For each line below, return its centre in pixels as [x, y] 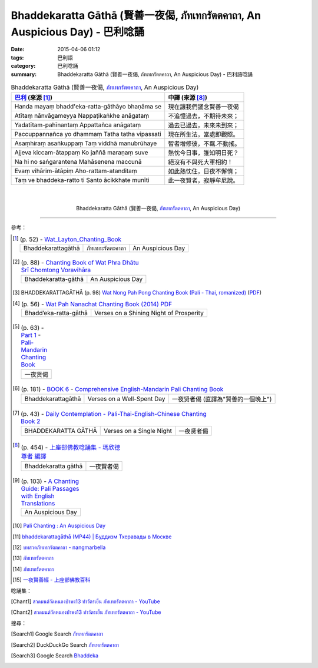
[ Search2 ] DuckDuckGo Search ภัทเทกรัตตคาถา [65, 644]
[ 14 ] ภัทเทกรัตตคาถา [33, 569]
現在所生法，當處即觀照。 [203, 134]
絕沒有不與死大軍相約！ [201, 162]
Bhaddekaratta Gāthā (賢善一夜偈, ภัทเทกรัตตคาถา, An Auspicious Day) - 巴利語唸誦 [155, 74]
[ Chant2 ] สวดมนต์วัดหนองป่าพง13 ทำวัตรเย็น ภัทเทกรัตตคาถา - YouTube [86, 612]
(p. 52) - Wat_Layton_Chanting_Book [71, 240]
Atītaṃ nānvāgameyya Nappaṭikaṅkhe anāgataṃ [82, 116]
